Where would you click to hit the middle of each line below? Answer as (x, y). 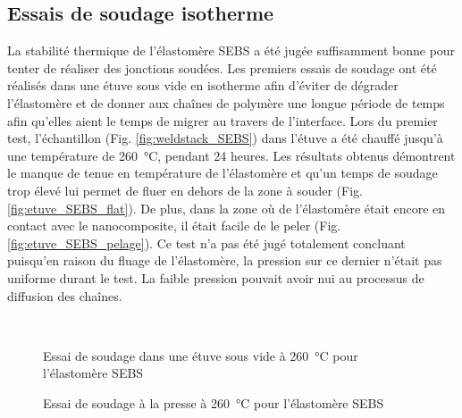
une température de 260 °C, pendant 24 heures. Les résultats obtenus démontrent (231, 155)
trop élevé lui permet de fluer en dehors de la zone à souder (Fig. (185, 190)
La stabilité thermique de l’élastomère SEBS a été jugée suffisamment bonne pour (231, 50)
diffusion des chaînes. (65, 295)
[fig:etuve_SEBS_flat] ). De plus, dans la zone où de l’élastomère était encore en (227, 208)
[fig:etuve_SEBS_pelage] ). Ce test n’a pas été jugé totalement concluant (206, 242)
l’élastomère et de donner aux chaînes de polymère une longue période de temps (226, 102)
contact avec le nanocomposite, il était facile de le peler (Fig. (174, 226)
